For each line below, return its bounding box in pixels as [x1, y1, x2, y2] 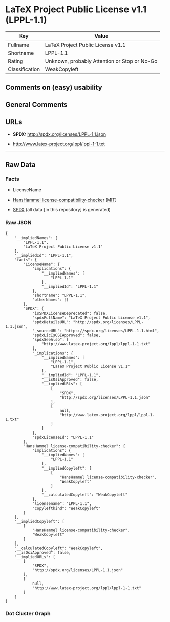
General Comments [5, 100, 68, 109]
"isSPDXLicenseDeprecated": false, [32, 310, 108, 316]
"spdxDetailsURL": [32, 319, 71, 325]
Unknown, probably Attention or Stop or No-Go [45, 57, 158, 64]
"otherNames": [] [32, 297, 69, 302]
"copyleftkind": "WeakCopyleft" [32, 506, 101, 511]
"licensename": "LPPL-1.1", [32, 501, 92, 506]
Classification [8, 66, 40, 73]
